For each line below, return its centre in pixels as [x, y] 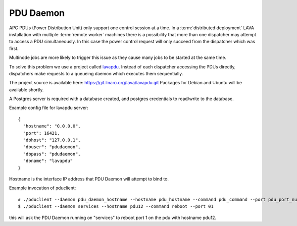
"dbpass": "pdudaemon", [52, 154]
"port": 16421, [41, 133]
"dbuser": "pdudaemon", [52, 147]
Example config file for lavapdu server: [49, 108]
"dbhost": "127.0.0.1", [52, 140]
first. [14, 48]
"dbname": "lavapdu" [48, 161]
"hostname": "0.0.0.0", [52, 126]
